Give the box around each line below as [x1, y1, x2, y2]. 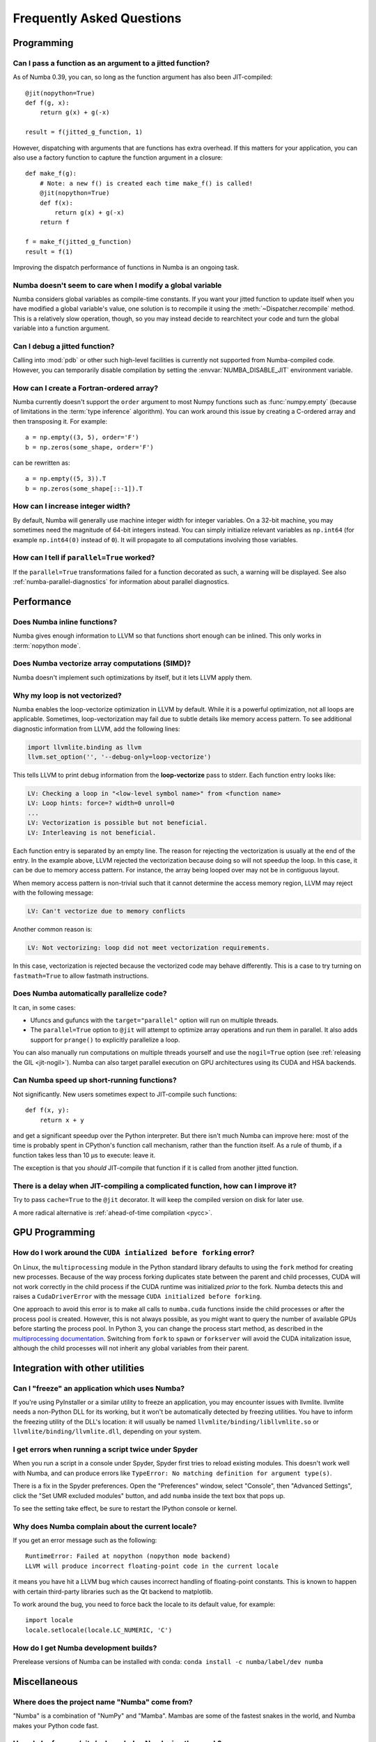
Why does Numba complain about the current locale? [13, 1521, 197, 1531]
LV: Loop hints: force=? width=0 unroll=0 [27, 799, 175, 808]
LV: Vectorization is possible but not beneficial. [27, 819, 208, 827]
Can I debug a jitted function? [13, 341, 115, 351]
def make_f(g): [25, 169, 77, 178]
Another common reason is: [13, 925, 93, 934]
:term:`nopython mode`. [13, 641, 81, 649]
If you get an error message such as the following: [13, 1536, 157, 1545]
